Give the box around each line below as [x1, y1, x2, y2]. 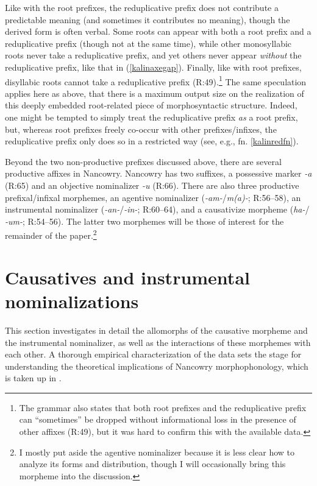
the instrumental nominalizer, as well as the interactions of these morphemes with [5, 336, 311, 348]
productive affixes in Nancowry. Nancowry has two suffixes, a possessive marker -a [5, 167, 312, 180]
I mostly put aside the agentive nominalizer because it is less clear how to [19, 445, 294, 458]
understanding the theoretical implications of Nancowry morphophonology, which [5, 359, 308, 372]
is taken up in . [5, 372, 62, 384]
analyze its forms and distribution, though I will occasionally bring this [19, 457, 286, 470]
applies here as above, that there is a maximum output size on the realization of [5, 86, 304, 99]
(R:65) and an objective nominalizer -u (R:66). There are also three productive [5, 178, 299, 191]
